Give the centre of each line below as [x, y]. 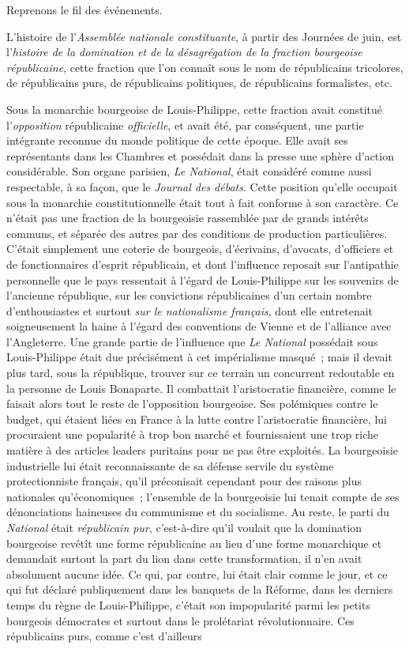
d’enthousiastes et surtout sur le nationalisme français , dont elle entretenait [190, 310]
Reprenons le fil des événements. [84, 9]
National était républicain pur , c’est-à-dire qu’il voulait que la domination [184, 527]
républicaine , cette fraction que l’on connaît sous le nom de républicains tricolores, [205, 67]
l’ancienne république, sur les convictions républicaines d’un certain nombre [189, 295]
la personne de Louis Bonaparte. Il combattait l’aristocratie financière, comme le [201, 388]
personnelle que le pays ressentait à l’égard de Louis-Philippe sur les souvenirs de [203, 279]
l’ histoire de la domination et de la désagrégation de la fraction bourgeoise [184, 52]
